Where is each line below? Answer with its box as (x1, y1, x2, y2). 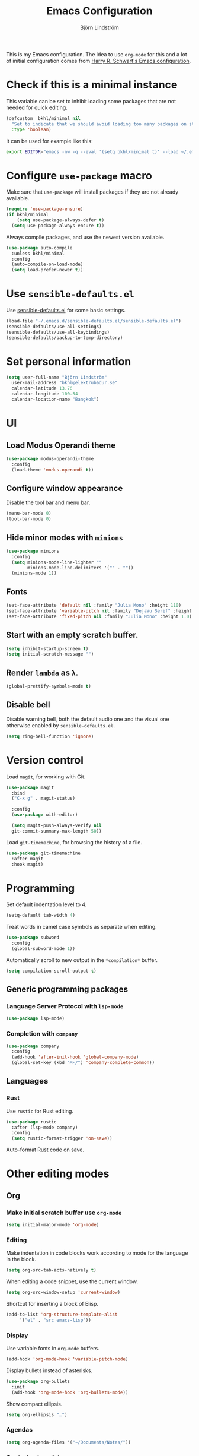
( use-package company (6, 1043, 60, 1049)
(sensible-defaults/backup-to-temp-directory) (6, 334, 123, 341)
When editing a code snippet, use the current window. (6, 1278, 138, 1285)
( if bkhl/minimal (6, 212, 49, 218)
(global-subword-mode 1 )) (11, 945, 76, 951)
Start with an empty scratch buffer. (6, 630, 139, 640)
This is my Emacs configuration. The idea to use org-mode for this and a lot (6, 50, 188, 58)
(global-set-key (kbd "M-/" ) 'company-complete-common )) (11, 1060, 155, 1066)
